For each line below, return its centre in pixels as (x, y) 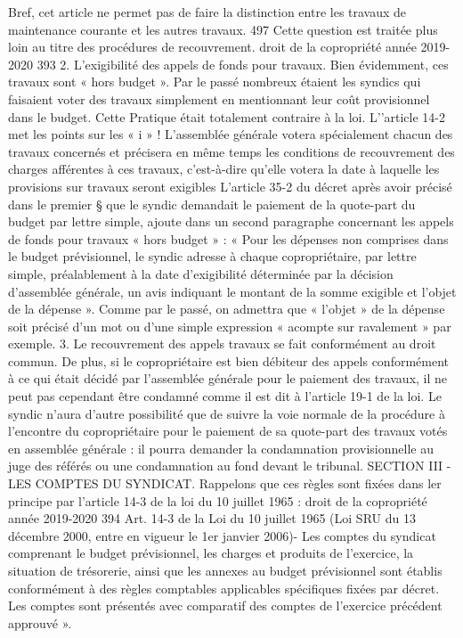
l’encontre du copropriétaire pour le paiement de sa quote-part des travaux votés (228, 431)
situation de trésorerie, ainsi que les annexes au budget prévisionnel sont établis (225, 570)
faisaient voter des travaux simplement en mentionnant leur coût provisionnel (219, 98)
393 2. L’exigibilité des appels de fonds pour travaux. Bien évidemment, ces (243, 64)
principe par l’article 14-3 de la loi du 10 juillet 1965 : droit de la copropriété (218, 500)
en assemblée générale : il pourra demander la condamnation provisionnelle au (221, 448)
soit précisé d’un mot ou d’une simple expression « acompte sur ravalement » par (230, 326)
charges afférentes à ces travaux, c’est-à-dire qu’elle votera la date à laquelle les (224, 169)
